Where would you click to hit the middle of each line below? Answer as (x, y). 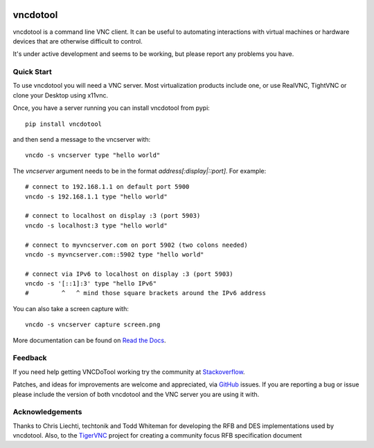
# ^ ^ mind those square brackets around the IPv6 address (146, 293)
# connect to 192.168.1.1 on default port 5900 (107, 187)
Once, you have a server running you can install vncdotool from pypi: (112, 108)
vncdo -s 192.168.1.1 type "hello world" (96, 196)
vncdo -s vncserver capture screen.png (93, 325)
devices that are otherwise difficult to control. (78, 41)
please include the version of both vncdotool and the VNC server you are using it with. (136, 394)
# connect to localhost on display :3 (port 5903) (113, 216)
